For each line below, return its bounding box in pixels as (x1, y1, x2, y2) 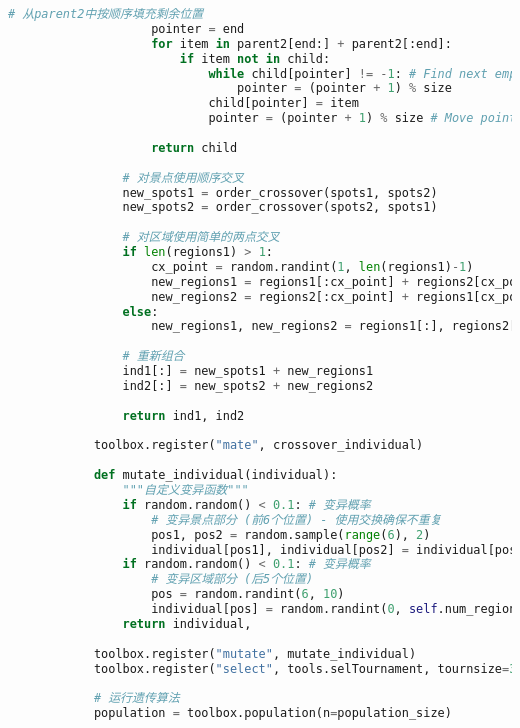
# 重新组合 (122, 349, 185, 364)
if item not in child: (179, 51, 331, 66)
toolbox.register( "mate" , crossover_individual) (93, 438, 424, 453)
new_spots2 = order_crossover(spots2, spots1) (122, 200, 438, 215)
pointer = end (151, 21, 245, 36)
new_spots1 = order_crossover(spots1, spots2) (122, 185, 438, 200)
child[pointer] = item (208, 96, 359, 111)
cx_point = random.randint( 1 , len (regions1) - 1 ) (151, 259, 474, 274)
